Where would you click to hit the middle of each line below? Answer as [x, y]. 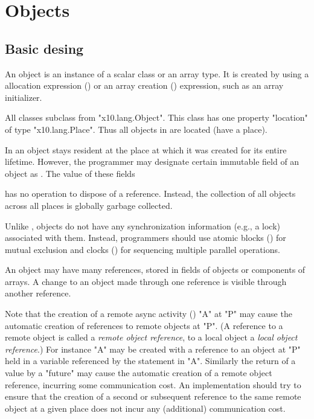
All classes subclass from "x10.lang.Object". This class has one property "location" [156, 117]
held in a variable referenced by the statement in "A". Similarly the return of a [150, 361]
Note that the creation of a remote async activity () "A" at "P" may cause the [149, 314]
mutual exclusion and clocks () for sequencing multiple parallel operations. [143, 249]
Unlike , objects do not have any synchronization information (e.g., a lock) [143, 225]
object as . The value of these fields [70, 173]
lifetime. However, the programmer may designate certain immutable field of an [152, 162]
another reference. [38, 293]
